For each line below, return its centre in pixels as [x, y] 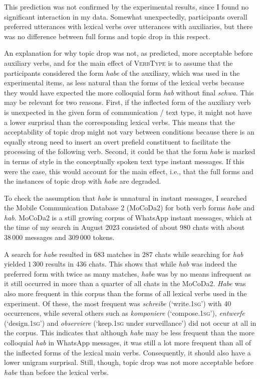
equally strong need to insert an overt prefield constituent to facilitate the [117, 141]
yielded [15, 264]
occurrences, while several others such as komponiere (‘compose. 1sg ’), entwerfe [124, 313]
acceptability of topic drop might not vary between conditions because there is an [129, 132]
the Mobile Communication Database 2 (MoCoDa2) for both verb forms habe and [129, 208]
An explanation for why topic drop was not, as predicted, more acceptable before [128, 53]
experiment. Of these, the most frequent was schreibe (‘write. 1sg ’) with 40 [118, 303]
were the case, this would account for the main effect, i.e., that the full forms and [129, 171]
